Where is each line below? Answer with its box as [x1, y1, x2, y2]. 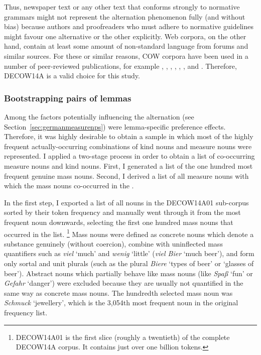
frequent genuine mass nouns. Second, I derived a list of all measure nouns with [4, 170, 249, 181]
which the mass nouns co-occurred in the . [4, 180, 134, 191]
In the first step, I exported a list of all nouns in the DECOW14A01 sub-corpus [4, 197, 249, 207]
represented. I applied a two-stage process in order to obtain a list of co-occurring [4, 151, 255, 161]
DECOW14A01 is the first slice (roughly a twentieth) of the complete [16, 331, 230, 342]
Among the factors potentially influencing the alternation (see [4, 111, 194, 122]
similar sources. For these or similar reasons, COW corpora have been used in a [4, 50, 248, 61]
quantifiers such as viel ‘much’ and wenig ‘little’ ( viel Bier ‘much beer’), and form [4, 248, 254, 259]
